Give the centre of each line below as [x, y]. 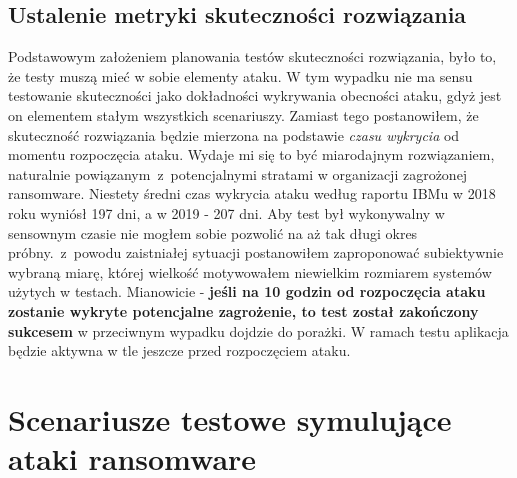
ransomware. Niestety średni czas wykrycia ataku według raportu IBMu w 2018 [252, 193]
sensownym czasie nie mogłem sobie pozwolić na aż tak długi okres [213, 232]
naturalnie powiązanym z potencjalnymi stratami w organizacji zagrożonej [238, 173]
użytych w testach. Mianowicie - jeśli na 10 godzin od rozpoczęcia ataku [247, 291]
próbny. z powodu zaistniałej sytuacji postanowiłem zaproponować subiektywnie [256, 252]
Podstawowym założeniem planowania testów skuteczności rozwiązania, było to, [252, 56]
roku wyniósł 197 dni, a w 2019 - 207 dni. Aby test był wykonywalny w [226, 212]
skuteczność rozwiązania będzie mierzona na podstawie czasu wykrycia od [234, 134]
